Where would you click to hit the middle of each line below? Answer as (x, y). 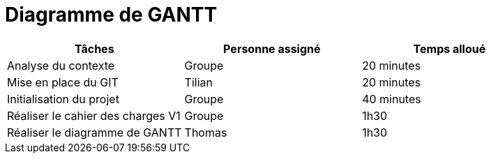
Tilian (198, 82)
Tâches (94, 48)
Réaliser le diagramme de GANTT (95, 132)
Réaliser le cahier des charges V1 (94, 115)
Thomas (206, 132)
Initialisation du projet (63, 99)
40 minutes (392, 99)
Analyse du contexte (61, 65)
